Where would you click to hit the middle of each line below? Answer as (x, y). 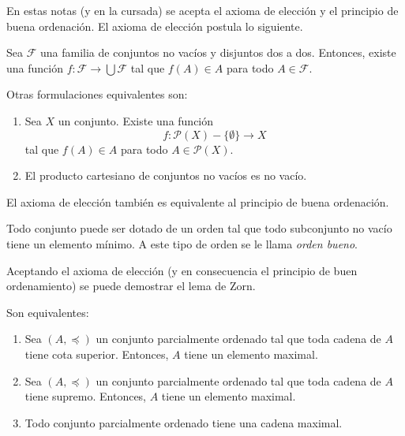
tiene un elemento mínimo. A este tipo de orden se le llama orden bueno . (182, 243)
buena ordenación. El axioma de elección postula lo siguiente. (155, 26)
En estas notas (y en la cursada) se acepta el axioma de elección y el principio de (202, 10)
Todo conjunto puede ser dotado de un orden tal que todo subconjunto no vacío (199, 228)
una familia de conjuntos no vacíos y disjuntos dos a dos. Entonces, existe (218, 52)
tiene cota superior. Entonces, (97, 354)
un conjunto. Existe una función (136, 120)
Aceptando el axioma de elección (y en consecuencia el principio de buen (182, 270)
